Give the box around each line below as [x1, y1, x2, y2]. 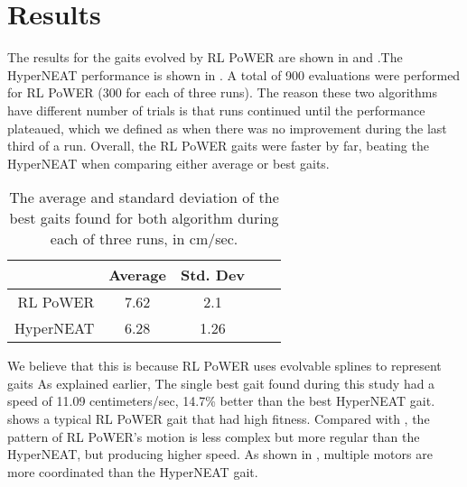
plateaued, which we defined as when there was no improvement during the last [7, 118, 447, 137]
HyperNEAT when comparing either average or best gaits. [7, 153, 330, 172]
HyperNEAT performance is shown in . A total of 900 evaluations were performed [7, 65, 461, 84]
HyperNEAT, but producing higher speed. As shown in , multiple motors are [7, 445, 433, 464]
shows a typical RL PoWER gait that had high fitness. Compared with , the [7, 409, 430, 428]
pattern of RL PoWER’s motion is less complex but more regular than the [7, 427, 420, 446]
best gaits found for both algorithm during [9, 207, 279, 229]
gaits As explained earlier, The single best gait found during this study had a [7, 373, 435, 392]
